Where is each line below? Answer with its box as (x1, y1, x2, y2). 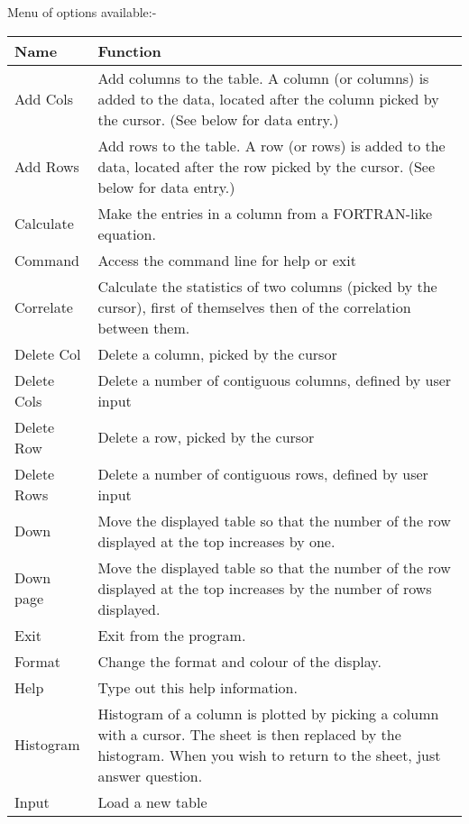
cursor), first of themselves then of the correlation (97, 296, 411, 317)
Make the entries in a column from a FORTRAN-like (97, 202, 433, 224)
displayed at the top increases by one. (97, 530, 336, 552)
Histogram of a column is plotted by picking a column (97, 702, 439, 724)
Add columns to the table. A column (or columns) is (97, 67, 429, 88)
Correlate (14, 296, 73, 317)
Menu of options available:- (7, 3, 157, 21)
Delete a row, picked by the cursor (97, 426, 315, 448)
